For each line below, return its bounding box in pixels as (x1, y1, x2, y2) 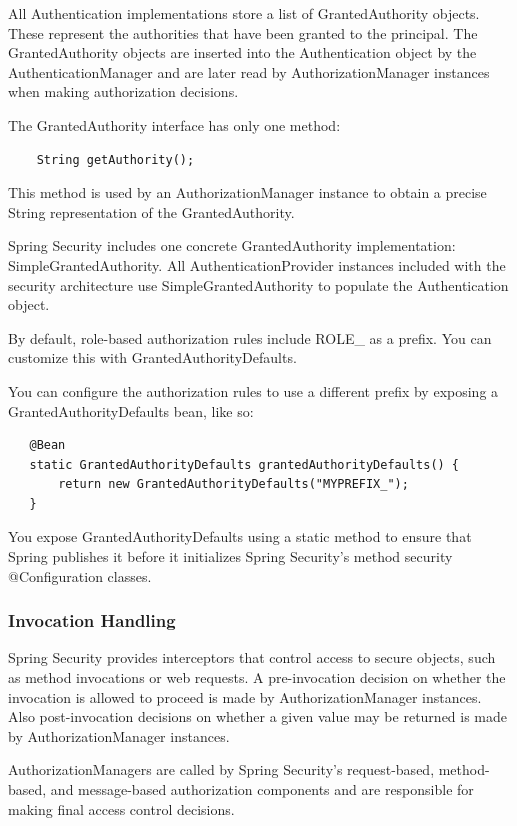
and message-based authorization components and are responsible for (50, 779, 474, 800)
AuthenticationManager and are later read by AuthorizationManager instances (8, 61, 490, 82)
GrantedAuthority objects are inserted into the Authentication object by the (8, 42, 477, 63)
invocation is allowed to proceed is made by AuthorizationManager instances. (8, 686, 482, 707)
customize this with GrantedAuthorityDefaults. (8, 347, 297, 368)
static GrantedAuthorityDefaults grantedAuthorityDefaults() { (29, 457, 460, 472)
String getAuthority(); (36, 152, 195, 167)
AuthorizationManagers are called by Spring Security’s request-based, (8, 759, 435, 780)
